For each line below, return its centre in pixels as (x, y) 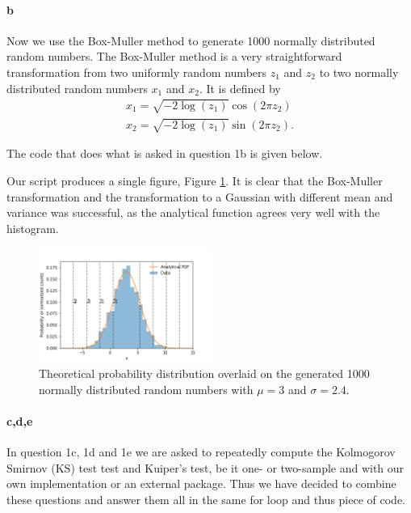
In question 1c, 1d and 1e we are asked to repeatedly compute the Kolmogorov (201, 452)
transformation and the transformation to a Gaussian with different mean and (200, 196)
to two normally (359, 72)
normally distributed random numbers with (146, 389)
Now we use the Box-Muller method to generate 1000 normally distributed (191, 40)
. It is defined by (240, 88)
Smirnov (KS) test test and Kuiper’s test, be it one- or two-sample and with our (205, 467)
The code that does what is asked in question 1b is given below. (165, 153)
